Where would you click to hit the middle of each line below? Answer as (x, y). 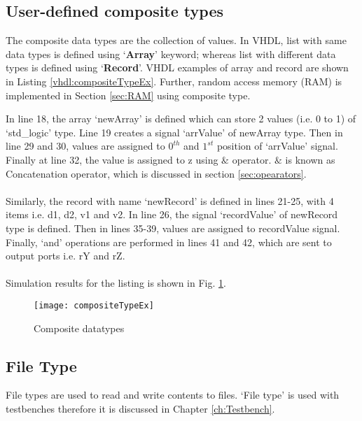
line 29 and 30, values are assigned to (85, 146)
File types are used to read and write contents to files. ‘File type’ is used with (173, 395)
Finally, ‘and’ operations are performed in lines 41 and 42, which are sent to (169, 242)
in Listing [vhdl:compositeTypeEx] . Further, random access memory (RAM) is (174, 81)
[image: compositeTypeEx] (94, 305)
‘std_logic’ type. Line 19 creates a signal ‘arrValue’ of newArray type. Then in (174, 132)
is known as (310, 159)
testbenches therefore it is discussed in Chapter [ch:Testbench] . (140, 408)
